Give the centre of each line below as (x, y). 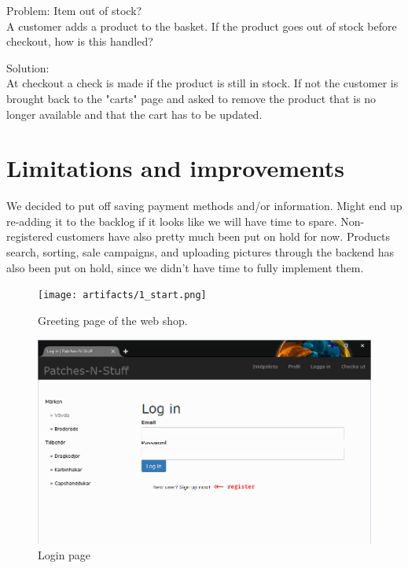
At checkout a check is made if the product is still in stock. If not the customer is (202, 83)
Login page (64, 554)
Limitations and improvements (176, 168)
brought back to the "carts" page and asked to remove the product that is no (191, 98)
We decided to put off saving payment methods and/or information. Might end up (204, 206)
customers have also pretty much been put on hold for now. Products (223, 236)
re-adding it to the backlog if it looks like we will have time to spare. (172, 221)
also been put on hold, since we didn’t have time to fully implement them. (185, 267)
